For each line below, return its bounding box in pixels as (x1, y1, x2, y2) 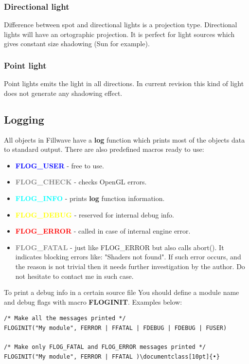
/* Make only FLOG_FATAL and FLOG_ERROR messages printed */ (4, 344, 206, 351)
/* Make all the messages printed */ (4, 315, 126, 322)
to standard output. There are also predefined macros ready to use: (4, 144, 204, 154)
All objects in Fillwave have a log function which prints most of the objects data (4, 134, 245, 145)
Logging (4, 111, 44, 127)
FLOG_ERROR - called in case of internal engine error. (15, 226, 191, 236)
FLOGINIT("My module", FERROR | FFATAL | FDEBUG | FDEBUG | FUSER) (4, 324, 227, 331)
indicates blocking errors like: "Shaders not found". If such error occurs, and (15, 252, 241, 262)
